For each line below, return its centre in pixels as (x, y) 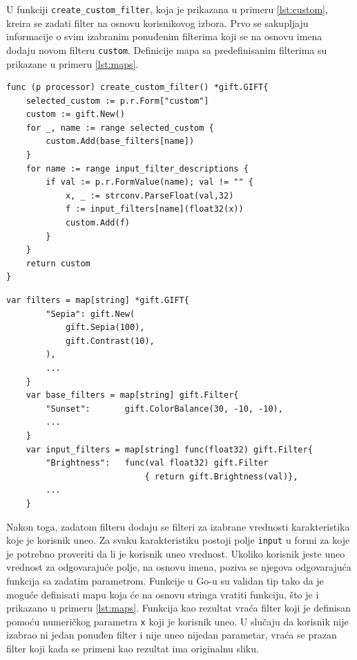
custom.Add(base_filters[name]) (120, 141)
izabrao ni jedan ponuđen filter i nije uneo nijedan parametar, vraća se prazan (172, 635)
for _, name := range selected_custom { (120, 128)
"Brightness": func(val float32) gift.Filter (157, 463)
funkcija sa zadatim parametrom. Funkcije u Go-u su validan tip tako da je (165, 580)
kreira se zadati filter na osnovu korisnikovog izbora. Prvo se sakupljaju (157, 22)
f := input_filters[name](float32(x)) (154, 209)
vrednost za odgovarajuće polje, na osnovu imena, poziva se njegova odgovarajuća (179, 567)
